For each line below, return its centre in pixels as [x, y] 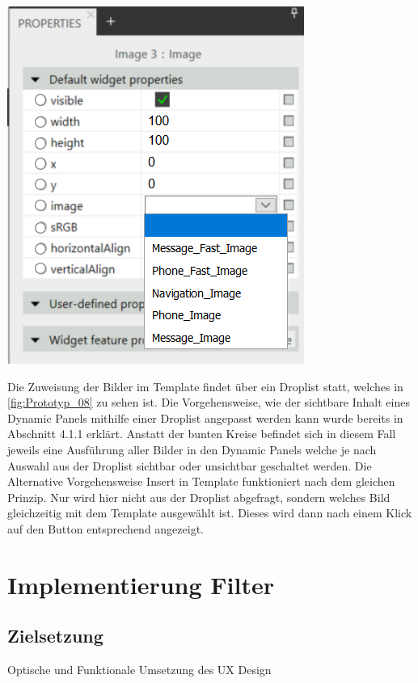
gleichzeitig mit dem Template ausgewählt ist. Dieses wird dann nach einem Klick [210, 513]
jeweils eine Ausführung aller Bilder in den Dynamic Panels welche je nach [192, 449]
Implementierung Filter [141, 584]
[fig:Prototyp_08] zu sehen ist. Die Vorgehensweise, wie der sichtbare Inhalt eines [209, 402]
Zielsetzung [55, 636]
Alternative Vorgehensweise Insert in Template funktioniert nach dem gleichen [201, 481]
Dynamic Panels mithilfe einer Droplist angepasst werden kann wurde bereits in [205, 417]
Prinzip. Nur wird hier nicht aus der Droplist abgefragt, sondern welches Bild [199, 497]
